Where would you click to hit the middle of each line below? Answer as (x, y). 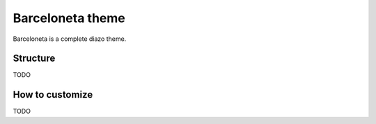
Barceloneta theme (69, 18)
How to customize (53, 95)
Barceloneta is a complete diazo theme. (70, 39)
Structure (34, 59)
